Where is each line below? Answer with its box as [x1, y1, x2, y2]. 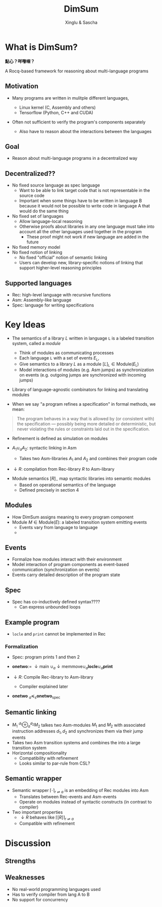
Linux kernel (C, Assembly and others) [19, 104, 96, 110]
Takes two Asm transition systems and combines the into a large [12, 740, 141, 746]
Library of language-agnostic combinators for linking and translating [12, 387, 148, 393]
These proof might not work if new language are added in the [26, 234, 149, 240]
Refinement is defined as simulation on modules [12, 436, 108, 442]
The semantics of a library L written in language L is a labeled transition [12, 335, 154, 341]
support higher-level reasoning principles [19, 265, 102, 271]
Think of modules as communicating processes [19, 350, 114, 356]
